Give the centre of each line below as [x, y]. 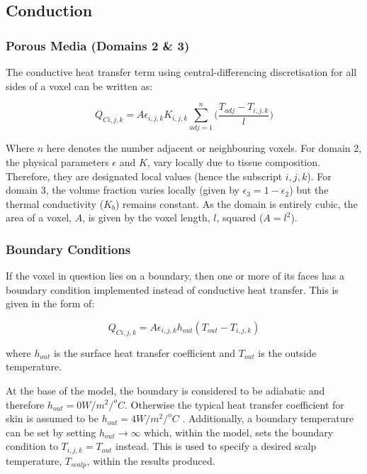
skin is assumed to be [52, 418]
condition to [32, 446]
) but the [309, 190]
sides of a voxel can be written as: [79, 86]
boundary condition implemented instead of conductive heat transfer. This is [172, 289]
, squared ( [240, 217]
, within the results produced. [151, 460]
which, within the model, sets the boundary [239, 432]
